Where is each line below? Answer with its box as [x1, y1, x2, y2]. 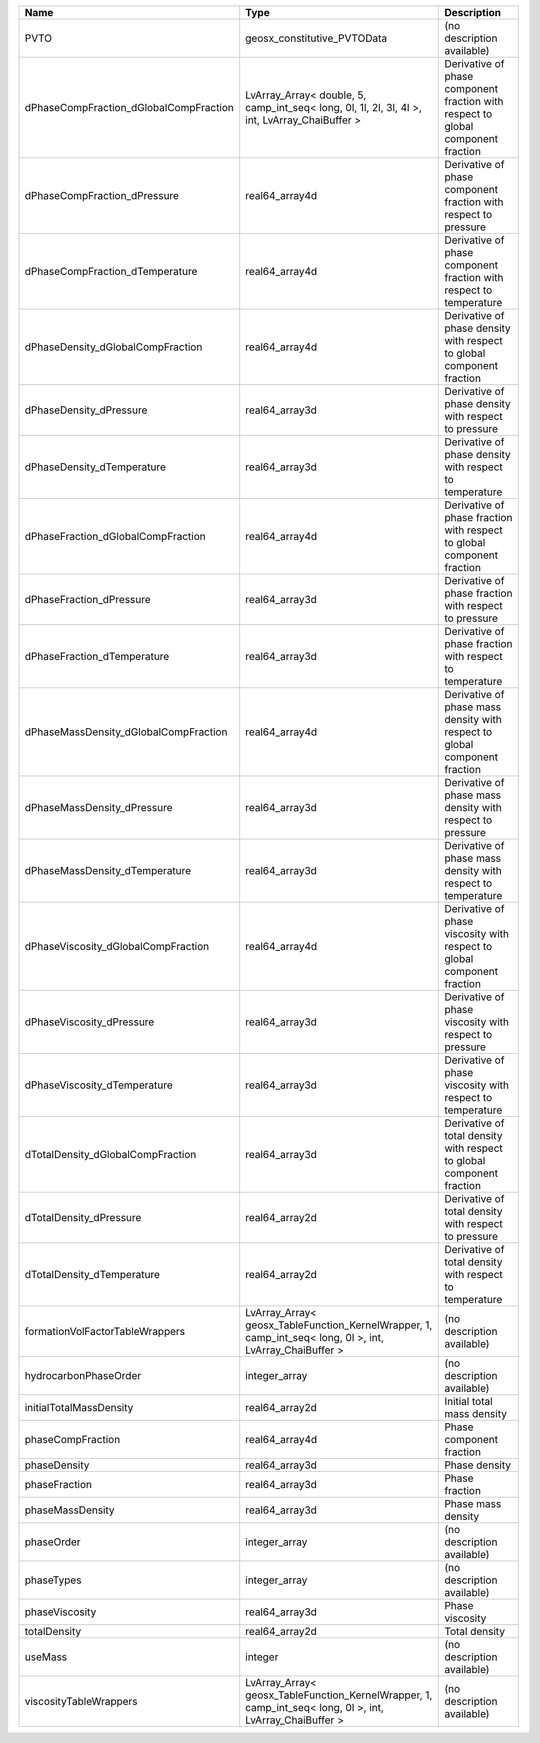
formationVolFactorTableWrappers [24, 1325, 186, 1338]
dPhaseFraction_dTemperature [24, 650, 170, 663]
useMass [24, 1650, 68, 1664]
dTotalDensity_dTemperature [24, 1268, 160, 1281]
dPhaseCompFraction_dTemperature [24, 265, 198, 278]
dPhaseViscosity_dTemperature [24, 1078, 174, 1092]
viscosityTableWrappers [24, 1695, 139, 1708]
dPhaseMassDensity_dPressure [24, 801, 174, 814]
